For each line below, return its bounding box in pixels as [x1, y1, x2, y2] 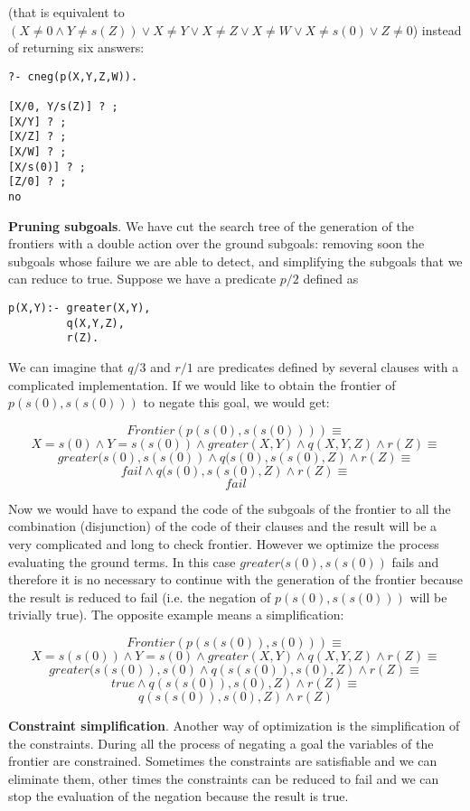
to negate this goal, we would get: [143, 393, 330, 412]
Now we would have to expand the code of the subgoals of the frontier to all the [8, 499, 451, 517]
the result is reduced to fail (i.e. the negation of [8, 587, 271, 606]
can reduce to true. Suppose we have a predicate [8, 269, 277, 288]
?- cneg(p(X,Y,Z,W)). [8, 70, 138, 83]
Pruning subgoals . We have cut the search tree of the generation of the [8, 216, 414, 235]
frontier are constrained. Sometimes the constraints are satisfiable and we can [8, 751, 437, 770]
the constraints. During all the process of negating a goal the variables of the [8, 733, 434, 752]
